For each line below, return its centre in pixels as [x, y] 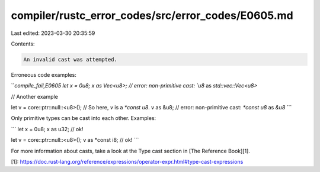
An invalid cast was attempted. [71, 59]
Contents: [23, 44]
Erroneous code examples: [44, 74]
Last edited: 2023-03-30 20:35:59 [53, 33]
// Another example [35, 96]
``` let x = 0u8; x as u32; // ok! [47, 129]
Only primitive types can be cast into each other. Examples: [84, 118]
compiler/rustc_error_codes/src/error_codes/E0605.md [152, 15]
